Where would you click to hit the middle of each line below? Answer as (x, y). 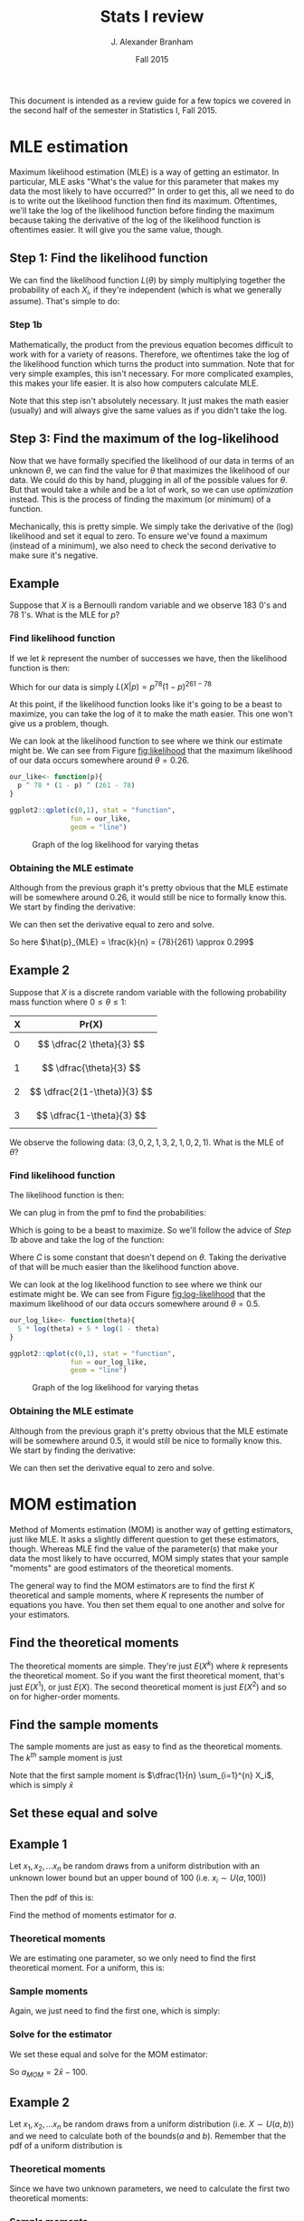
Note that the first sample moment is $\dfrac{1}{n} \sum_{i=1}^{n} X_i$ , (142, 1775)
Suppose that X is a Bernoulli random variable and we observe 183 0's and (148, 605)
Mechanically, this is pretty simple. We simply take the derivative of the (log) (152, 526)
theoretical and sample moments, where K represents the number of (137, 1595)
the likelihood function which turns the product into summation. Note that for (152, 363)
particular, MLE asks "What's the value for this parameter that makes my (144, 181)
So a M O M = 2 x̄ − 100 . (49, 2073)
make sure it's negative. (54, 555)
